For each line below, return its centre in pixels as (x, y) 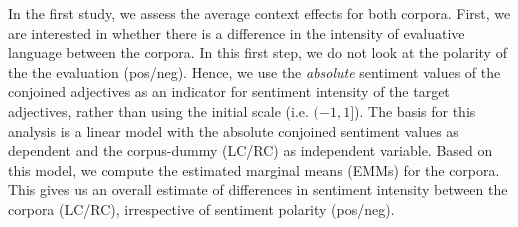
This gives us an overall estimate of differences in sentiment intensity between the (258, 189)
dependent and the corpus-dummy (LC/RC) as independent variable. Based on (250, 150)
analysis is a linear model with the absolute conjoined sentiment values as (233, 130)
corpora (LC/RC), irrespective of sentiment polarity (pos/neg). (201, 208)
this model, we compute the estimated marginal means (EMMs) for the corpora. (254, 169)
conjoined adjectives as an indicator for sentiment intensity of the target (229, 91)
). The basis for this (415, 110)
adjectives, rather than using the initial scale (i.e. (158, 110)
